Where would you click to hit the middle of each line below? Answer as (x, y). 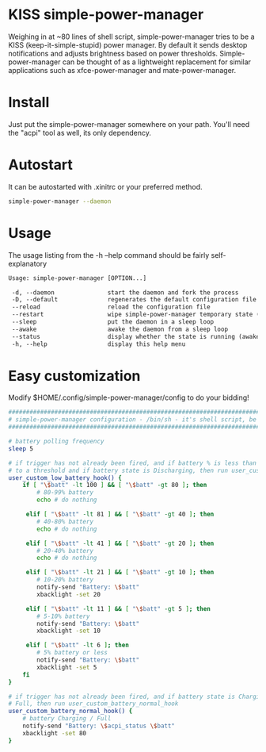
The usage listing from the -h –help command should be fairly (109, 255)
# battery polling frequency (56, 442)
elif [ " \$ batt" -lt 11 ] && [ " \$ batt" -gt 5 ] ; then (118, 608)
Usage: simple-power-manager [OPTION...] (78, 278)
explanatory (28, 263)
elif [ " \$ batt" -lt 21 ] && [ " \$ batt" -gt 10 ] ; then (120, 573)
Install (29, 103)
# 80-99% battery (65, 493)
